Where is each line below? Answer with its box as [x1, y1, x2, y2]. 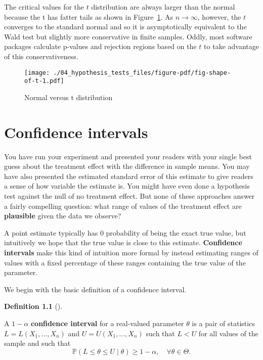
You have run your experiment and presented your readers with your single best [4, 151, 252, 161]
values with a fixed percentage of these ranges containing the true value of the [4, 257, 246, 267]
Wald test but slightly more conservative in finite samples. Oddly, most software [4, 31, 252, 41]
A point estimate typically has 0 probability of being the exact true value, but [4, 227, 246, 238]
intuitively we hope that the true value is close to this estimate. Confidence [4, 237, 242, 248]
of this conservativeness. [4, 51, 78, 61]
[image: [24, 69, 50, 76]
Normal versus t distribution [24, 92, 113, 102]
